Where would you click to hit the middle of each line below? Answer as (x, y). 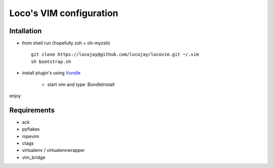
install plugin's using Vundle (51, 73)
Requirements (32, 110)
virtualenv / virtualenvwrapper (53, 150)
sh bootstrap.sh (51, 61)
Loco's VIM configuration (64, 13)
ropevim (31, 136)
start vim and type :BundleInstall (81, 84)
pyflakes (31, 129)
